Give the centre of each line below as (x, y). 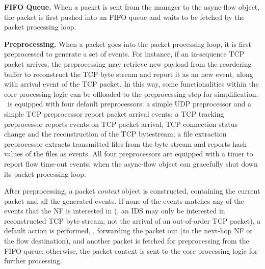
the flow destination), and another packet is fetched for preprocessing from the (127, 241)
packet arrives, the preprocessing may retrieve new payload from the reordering (128, 63)
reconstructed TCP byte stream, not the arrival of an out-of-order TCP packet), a (132, 220)
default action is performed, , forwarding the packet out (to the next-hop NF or (128, 231)
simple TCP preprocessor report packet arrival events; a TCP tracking (114, 113)
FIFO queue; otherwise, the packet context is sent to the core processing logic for (131, 250)
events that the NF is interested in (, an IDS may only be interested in (115, 211)
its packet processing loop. (45, 173)
